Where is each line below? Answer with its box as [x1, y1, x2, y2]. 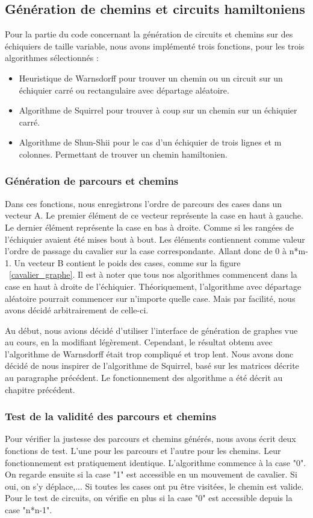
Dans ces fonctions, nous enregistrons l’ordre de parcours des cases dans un [5, 197, 282, 209]
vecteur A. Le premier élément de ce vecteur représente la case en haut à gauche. [5, 209, 303, 222]
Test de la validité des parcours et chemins [5, 409, 217, 424]
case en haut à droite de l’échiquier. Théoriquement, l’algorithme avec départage [5, 280, 302, 292]
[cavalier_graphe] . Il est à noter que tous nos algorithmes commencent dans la [9, 268, 297, 281]
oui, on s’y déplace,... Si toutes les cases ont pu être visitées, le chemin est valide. [5, 479, 304, 492]
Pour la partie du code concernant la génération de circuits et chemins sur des [5, 28, 293, 40]
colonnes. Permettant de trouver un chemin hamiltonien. [19, 147, 228, 160]
